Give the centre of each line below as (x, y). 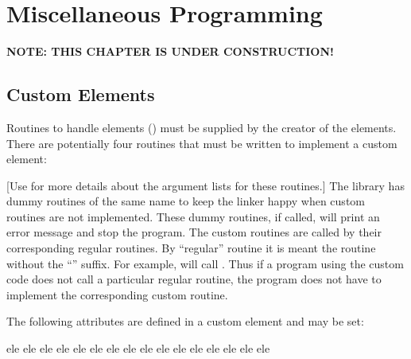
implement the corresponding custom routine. (117, 294)
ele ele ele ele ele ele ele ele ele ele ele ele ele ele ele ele (138, 348)
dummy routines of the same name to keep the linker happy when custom (186, 201)
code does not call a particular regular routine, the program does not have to (194, 279)
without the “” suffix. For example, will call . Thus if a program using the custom (205, 263)
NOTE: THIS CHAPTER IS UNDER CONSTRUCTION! (170, 51)
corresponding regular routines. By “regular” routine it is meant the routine (191, 248)
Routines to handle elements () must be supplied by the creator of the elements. (202, 127)
